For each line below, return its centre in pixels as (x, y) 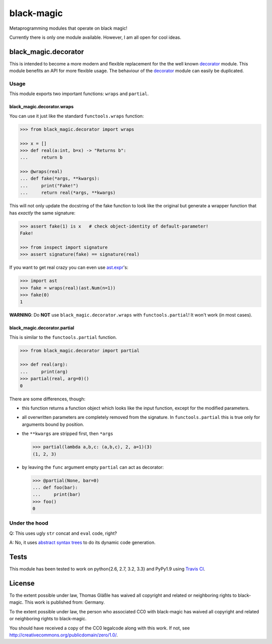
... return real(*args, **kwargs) (68, 193)
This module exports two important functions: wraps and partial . (79, 94)
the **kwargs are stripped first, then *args (67, 434)
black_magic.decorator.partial (42, 328)
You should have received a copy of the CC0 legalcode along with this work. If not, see (99, 628)
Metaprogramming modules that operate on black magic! (69, 28)
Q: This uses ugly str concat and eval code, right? (63, 533)
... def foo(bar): (55, 487)
